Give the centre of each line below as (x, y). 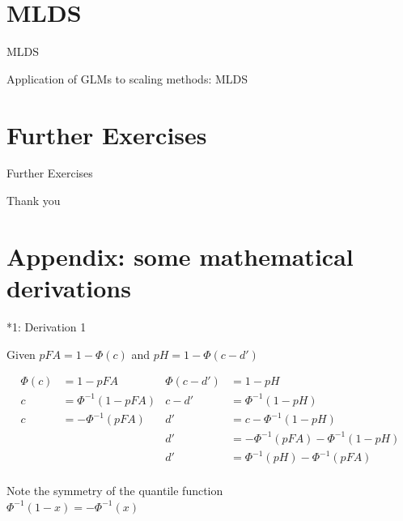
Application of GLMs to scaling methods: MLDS (127, 78)
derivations (69, 288)
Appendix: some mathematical (180, 256)
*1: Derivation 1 (47, 326)
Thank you (34, 201)
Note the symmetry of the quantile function (115, 491)
